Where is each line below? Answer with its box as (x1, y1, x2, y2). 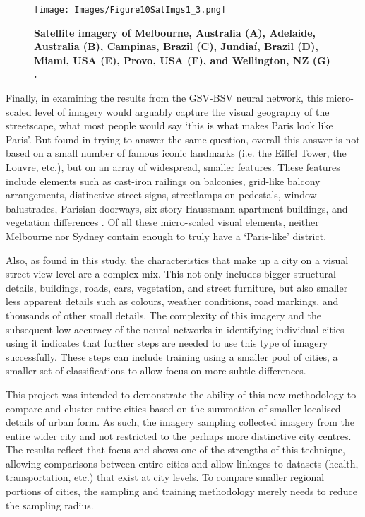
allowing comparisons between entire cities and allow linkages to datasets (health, (6, 456, 359, 470)
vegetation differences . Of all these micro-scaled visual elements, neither (6, 215, 319, 230)
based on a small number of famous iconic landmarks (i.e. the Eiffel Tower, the (6, 145, 347, 160)
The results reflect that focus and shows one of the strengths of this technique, (6, 442, 345, 457)
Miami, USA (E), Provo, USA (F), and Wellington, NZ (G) (34, 52, 330, 67)
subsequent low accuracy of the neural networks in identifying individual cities (6, 321, 345, 336)
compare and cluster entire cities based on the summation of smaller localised (6, 400, 341, 415)
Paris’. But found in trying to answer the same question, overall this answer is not (6, 131, 360, 146)
